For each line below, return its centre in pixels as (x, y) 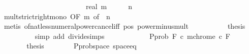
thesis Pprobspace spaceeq (82, 46)
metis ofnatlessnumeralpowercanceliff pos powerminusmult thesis (124, 26)
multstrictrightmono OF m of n (57, 16)
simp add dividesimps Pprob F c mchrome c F (133, 36)
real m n (109, 6)
